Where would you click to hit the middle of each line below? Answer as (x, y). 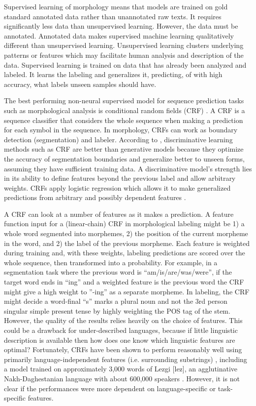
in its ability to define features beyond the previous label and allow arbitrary (120, 178)
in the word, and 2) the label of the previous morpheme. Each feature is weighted (127, 243)
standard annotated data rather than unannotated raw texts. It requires (113, 16)
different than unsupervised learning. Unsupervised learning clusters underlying (124, 45)
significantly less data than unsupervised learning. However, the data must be (121, 26)
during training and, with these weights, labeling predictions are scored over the (125, 253)
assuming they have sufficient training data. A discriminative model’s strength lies (128, 168)
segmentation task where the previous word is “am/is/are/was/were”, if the (118, 272)
